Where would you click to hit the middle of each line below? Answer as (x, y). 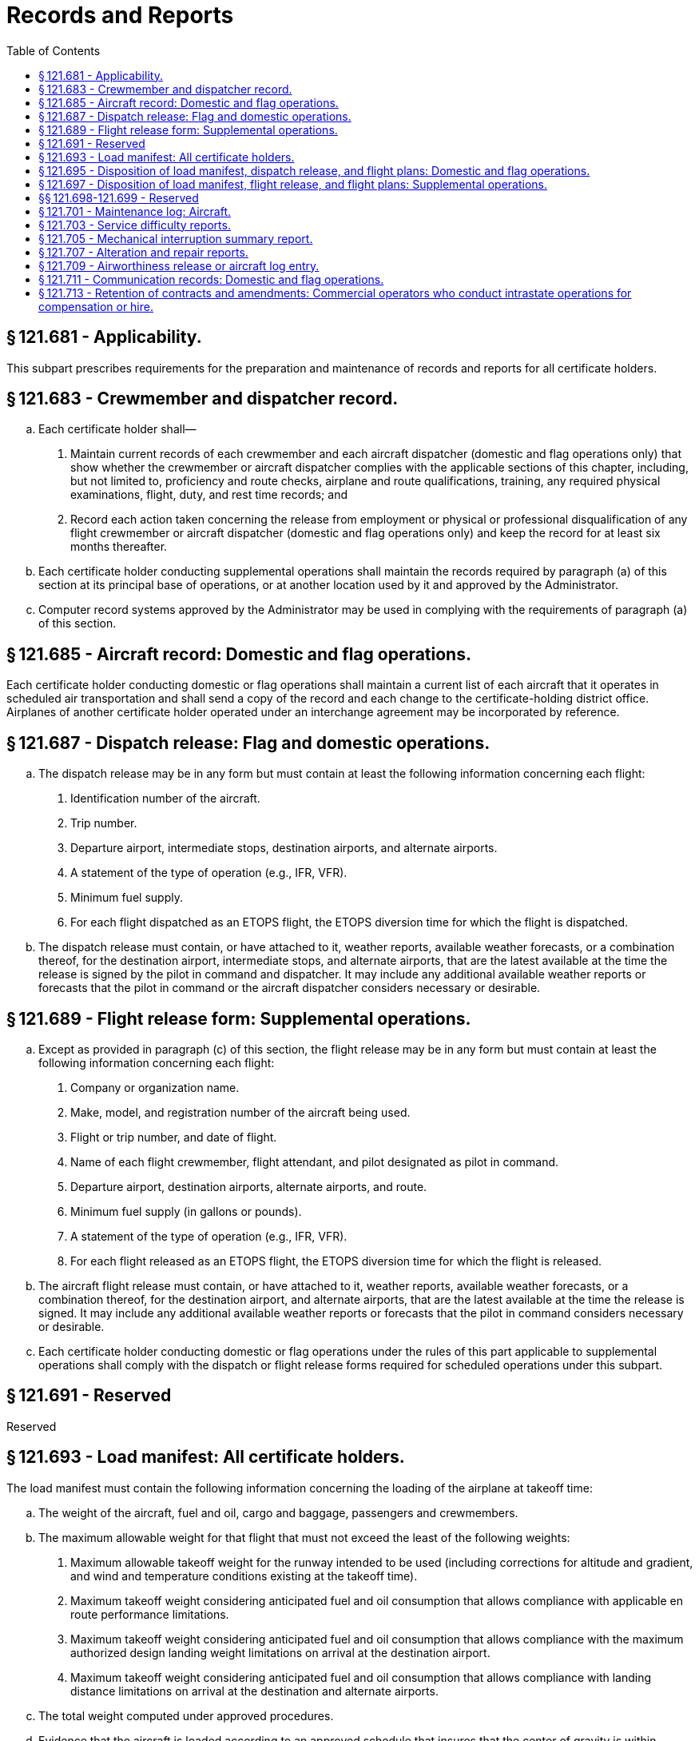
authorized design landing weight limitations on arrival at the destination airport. (280, 1652)
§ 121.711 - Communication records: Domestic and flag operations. (211, 279)
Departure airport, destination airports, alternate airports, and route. (249, 1186)
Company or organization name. (155, 1087)
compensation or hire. (96, 306)
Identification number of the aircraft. (165, 799)
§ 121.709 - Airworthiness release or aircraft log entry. (179, 265)
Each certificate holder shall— (117, 429)
